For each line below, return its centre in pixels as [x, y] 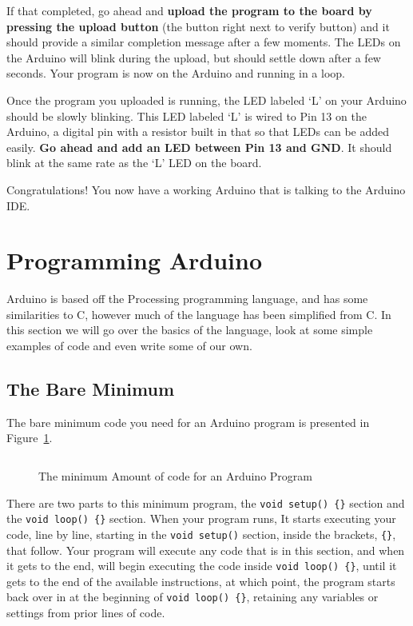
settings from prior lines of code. [86, 613]
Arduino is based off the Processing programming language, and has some [187, 299]
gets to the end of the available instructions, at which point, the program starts [201, 581]
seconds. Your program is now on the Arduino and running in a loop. [176, 73]
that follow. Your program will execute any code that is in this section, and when [206, 550]
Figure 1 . [30, 438]
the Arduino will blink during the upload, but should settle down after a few [194, 57]
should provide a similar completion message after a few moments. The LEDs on [204, 42]
